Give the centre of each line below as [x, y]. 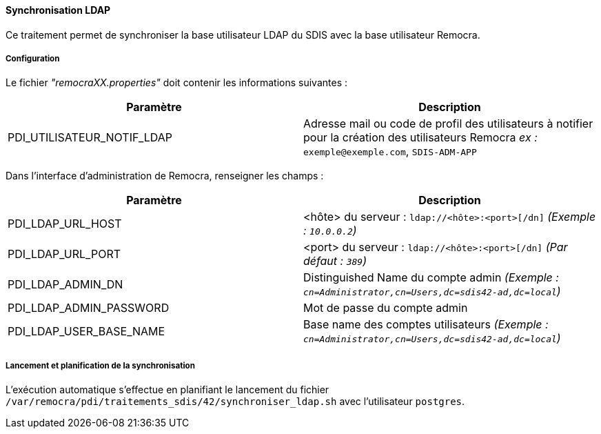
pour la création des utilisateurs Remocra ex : [420, 138]
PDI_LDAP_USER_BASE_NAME [86, 332]
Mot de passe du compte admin [386, 308]
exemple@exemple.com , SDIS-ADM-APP [390, 151]
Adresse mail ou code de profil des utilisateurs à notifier [448, 124]
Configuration [33, 59]
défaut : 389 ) [335, 261]
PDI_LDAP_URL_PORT [64, 254]
